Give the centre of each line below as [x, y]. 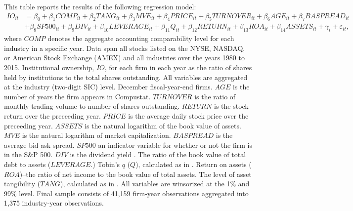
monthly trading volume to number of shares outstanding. [92, 106]
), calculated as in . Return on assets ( [194, 164]
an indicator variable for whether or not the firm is [175, 145]
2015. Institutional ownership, [49, 67]
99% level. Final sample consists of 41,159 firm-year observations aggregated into [126, 193]
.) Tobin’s [105, 164]
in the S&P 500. [28, 154]
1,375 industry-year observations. [54, 203]
